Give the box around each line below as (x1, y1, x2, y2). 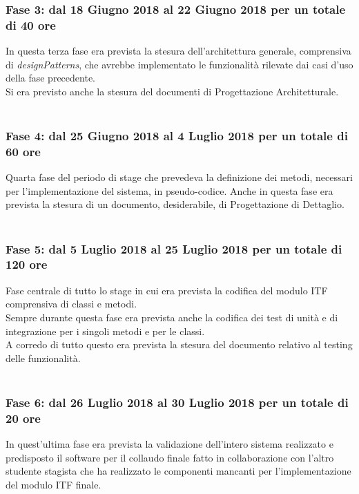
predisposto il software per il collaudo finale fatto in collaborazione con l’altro (6, 450, 334, 464)
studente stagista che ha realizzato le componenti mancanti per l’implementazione (6, 464, 351, 478)
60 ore (6, 142, 41, 160)
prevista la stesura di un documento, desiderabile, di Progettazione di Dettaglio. (6, 197, 345, 211)
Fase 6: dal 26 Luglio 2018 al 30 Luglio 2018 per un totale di (6, 393, 349, 410)
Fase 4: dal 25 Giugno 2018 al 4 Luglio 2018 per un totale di (6, 127, 348, 144)
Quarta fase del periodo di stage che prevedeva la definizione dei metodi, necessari (6, 170, 353, 184)
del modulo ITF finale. (6, 477, 101, 491)
